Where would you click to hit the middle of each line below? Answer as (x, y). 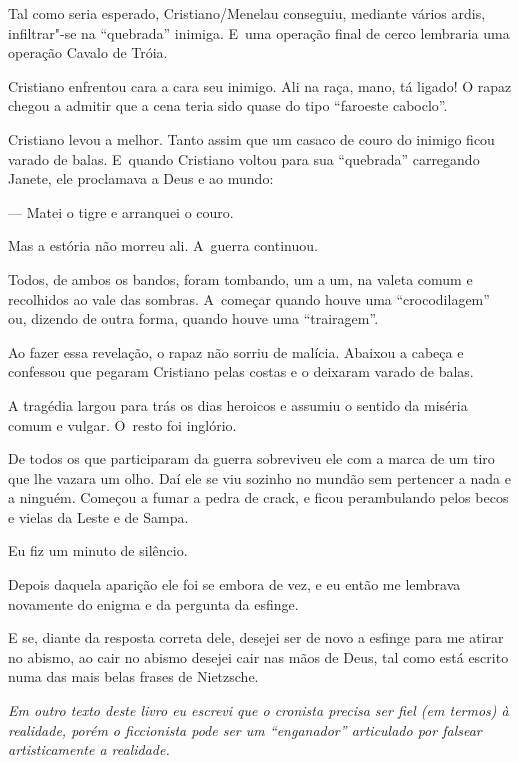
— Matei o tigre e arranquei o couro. (121, 211)
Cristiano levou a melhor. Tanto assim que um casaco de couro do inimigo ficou (251, 138)
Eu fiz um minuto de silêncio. (98, 550)
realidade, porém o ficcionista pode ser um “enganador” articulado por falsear (245, 729)
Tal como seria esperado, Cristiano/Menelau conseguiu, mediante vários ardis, (247, 13)
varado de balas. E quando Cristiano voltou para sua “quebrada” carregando (244, 158)
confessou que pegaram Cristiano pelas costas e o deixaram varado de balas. (241, 371)
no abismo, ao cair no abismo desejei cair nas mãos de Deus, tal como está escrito (258, 656)
